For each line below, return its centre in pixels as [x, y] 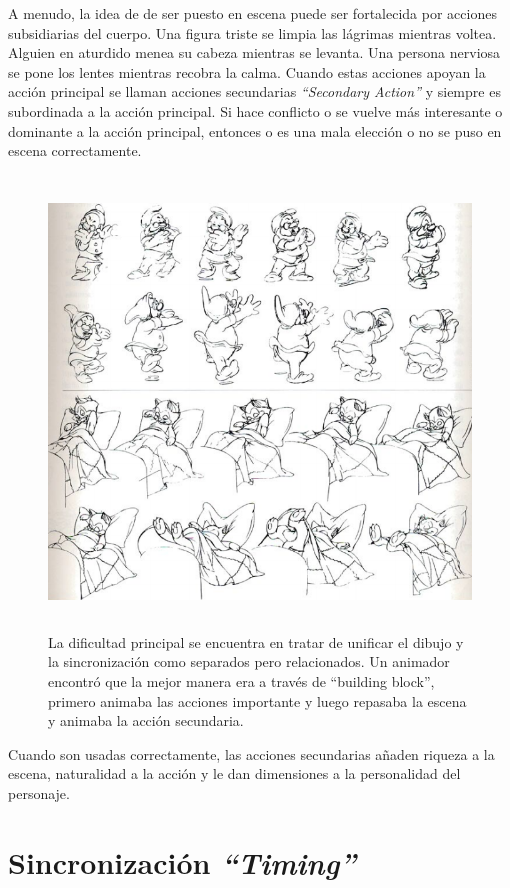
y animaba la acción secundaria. [146, 720]
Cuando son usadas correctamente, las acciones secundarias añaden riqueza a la [251, 753]
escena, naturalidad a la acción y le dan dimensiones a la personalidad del [234, 773]
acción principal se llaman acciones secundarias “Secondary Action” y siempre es [254, 91]
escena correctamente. [75, 150]
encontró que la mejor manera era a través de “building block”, [241, 681]
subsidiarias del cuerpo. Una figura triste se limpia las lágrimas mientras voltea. [252, 32]
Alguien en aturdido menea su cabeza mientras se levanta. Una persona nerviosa [254, 52]
